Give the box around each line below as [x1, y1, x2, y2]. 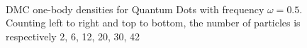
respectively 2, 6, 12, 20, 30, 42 [6, 29, 140, 43]
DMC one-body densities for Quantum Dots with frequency [6, 1, 264, 16]
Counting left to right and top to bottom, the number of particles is [6, 15, 301, 30]
